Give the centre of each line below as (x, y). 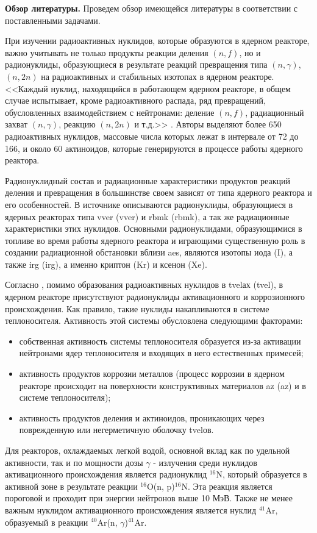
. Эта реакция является (230, 486)
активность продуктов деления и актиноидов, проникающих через (142, 417)
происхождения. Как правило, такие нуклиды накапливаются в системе (137, 308)
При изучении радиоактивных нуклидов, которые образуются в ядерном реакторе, (157, 41)
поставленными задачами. (53, 20)
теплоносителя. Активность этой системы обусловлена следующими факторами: (154, 320)
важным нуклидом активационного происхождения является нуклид (131, 510)
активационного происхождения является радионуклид (106, 474)
